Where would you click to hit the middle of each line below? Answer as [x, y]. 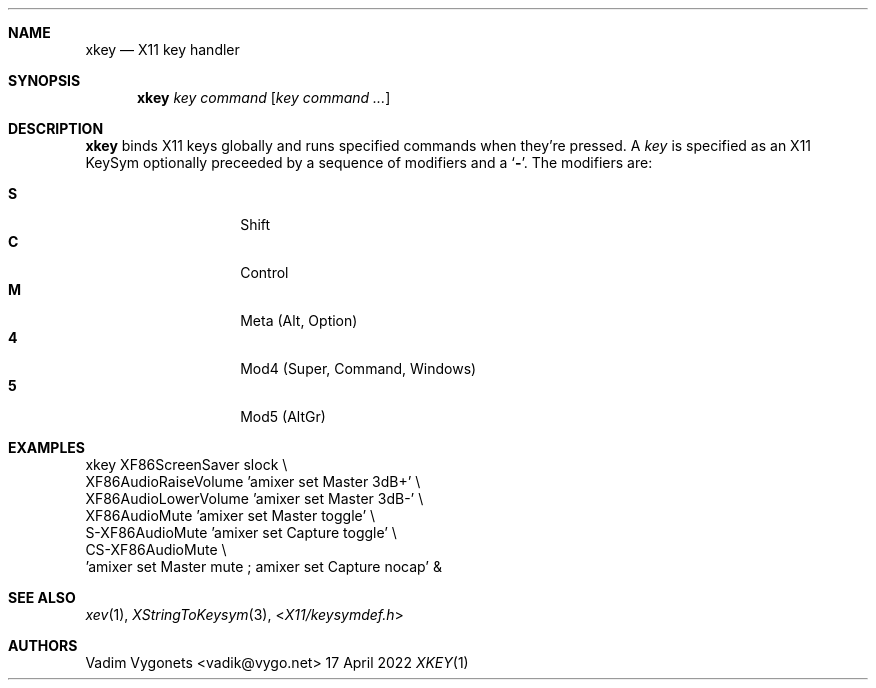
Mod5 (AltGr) [283, 416]
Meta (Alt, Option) [299, 320]
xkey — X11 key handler [162, 49]
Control [264, 272]
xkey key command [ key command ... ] [264, 97]
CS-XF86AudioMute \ [156, 549]
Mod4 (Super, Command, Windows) [358, 368]
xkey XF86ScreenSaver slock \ [186, 464]
